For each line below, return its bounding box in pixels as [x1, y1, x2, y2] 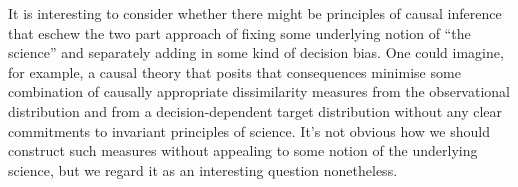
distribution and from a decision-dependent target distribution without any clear [8, 100, 503, 121]
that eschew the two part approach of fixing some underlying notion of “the [8, 22, 471, 43]
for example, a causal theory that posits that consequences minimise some [8, 61, 461, 82]
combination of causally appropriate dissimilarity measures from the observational [8, 81, 510, 102]
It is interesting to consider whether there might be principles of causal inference [8, 3, 502, 23]
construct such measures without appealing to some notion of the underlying [8, 140, 478, 161]
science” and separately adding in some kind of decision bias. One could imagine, [8, 42, 504, 63]
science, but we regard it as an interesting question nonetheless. [8, 159, 398, 180]
